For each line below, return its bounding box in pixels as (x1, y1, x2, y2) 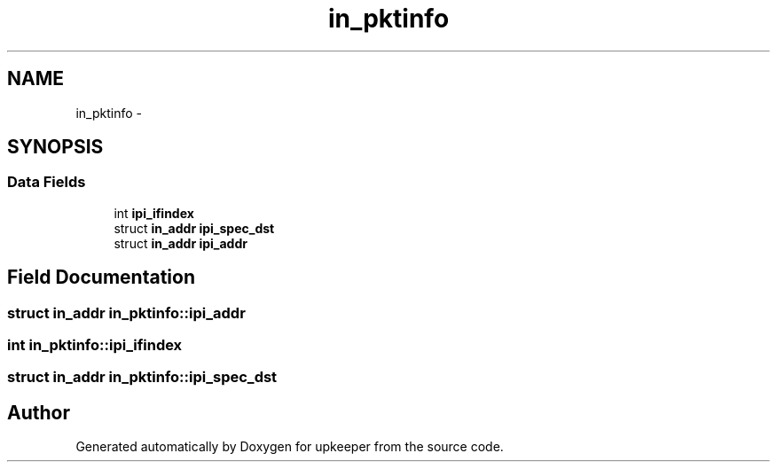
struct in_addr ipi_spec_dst (114, 220, 275, 236)
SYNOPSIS (7, 136, 104, 159)
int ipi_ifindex (114, 205, 194, 221)
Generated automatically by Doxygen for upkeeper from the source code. (75, 439, 504, 455)
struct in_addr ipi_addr (114, 235, 247, 251)
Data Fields (7, 173, 86, 192)
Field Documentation (7, 266, 195, 289)
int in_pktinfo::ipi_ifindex (7, 336, 183, 355)
